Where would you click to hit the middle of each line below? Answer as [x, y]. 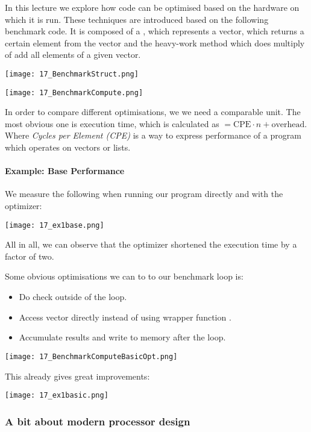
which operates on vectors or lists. [68, 147]
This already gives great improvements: [77, 376]
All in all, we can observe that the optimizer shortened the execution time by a [151, 244]
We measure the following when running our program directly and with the [144, 194]
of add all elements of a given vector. [73, 55]
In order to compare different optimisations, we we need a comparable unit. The [153, 112]
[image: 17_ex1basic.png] [57, 396]
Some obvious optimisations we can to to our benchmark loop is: [124, 276]
